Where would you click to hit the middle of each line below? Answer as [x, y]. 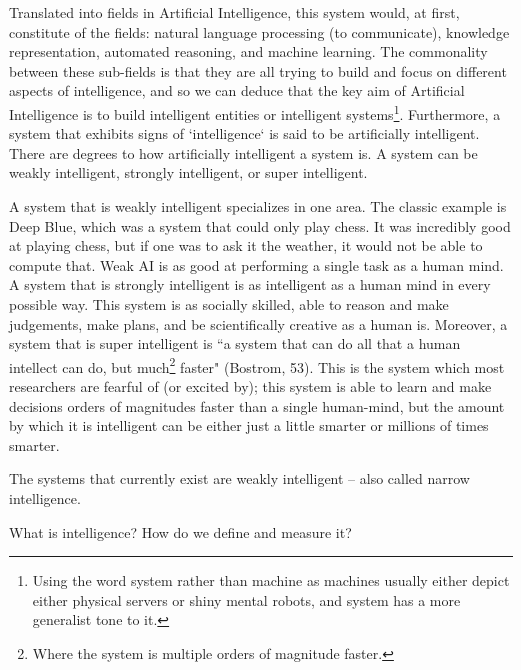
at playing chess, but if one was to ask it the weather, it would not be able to [246, 245]
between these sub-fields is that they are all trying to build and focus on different [258, 70]
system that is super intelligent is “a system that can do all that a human [235, 343]
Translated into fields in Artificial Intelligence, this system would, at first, [234, 12]
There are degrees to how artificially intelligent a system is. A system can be [243, 152]
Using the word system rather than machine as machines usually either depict [271, 580]
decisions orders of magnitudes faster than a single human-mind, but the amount [257, 405]
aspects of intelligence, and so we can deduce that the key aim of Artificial [237, 90]
